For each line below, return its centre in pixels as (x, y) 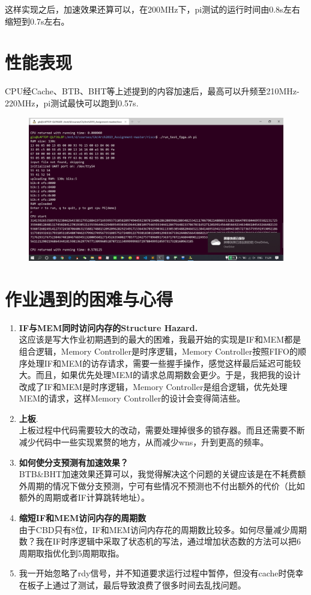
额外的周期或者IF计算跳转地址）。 (84, 497)
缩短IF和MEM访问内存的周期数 (83, 518)
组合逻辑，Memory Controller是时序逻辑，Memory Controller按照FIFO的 (158, 351)
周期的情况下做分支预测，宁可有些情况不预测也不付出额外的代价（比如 (166, 485)
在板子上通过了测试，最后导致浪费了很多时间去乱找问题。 (132, 585)
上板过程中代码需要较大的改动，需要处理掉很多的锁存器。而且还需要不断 (162, 430)
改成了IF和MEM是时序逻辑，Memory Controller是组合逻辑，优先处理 (153, 386)
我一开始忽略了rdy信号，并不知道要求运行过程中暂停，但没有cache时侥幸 (161, 573)
